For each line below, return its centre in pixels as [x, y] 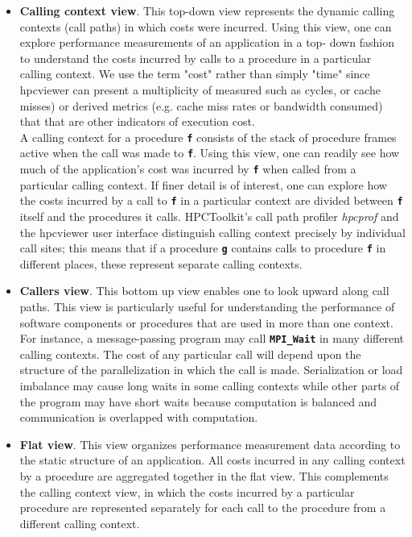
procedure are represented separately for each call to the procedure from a [203, 508]
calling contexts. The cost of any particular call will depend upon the [190, 354]
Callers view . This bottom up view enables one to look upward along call [204, 291]
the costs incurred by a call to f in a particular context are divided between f [211, 200]
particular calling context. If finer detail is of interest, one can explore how [203, 184]
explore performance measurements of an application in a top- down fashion [207, 42]
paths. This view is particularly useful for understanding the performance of [207, 306]
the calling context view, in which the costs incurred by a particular [187, 491]
